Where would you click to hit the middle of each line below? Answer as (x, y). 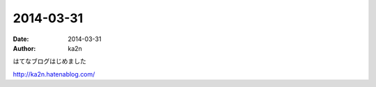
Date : (21, 39)
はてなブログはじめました (49, 61)
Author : (24, 48)
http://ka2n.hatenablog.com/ (54, 74)
